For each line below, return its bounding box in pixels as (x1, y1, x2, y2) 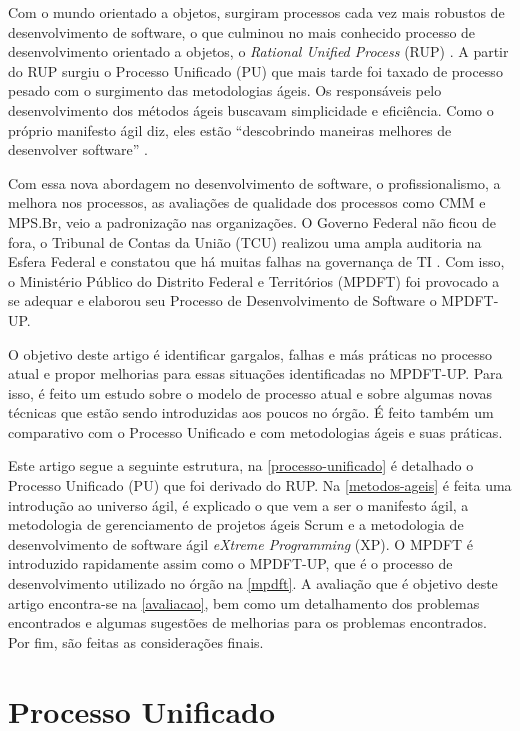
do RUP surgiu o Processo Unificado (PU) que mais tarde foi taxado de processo (8, 60, 503, 81)
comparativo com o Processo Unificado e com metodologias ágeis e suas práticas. (8, 421, 503, 442)
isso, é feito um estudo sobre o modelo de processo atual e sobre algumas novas (8, 382, 493, 403)
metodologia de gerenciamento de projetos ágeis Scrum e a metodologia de (8, 514, 464, 535)
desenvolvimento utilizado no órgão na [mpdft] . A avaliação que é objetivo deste (8, 573, 498, 594)
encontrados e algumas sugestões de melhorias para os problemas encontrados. (8, 612, 487, 633)
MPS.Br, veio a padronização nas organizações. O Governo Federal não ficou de (8, 211, 496, 232)
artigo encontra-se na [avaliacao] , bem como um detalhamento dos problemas (8, 592, 480, 613)
